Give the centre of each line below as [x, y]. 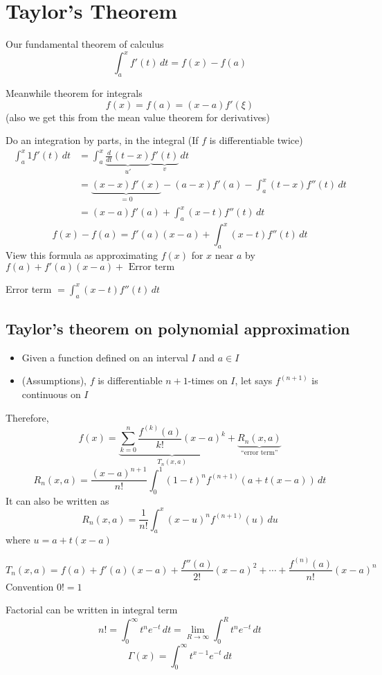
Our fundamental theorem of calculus [85, 44]
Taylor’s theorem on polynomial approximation [178, 328]
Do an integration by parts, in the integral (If [102, 140]
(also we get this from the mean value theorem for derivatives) [138, 117]
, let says [254, 380]
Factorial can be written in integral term [92, 610]
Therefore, [27, 417]
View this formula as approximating [82, 255]
